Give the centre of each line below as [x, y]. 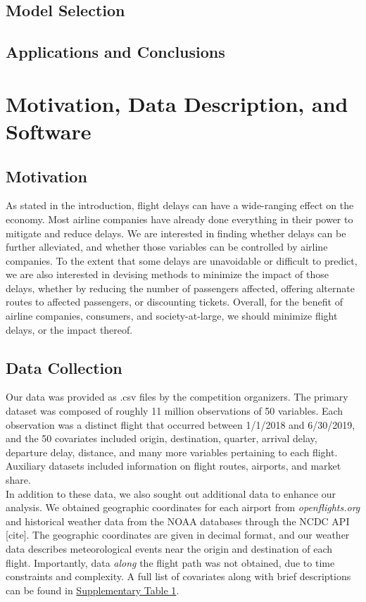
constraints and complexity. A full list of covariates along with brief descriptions [178, 576]
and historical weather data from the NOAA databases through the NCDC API [178, 521]
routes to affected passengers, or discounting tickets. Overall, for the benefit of [174, 302]
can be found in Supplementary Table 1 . [93, 590]
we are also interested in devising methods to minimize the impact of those [167, 274]
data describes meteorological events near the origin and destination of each [169, 548]
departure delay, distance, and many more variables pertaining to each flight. [172, 452]
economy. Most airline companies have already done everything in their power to [179, 219]
